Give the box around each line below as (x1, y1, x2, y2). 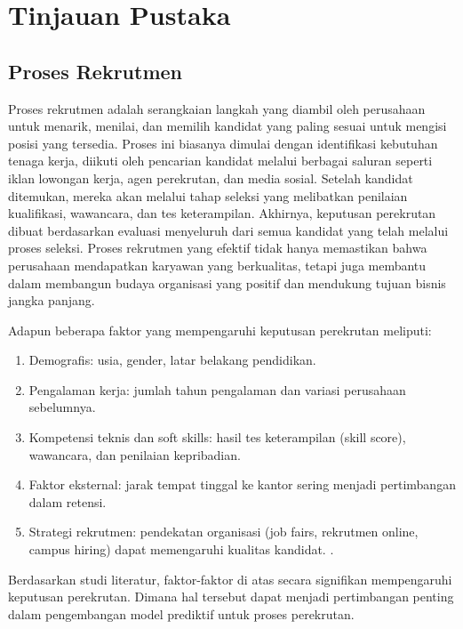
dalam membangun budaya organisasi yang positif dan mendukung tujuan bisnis (8, 273, 446, 292)
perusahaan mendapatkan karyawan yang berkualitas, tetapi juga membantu (8, 255, 427, 274)
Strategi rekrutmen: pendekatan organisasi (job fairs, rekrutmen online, (28, 522, 419, 541)
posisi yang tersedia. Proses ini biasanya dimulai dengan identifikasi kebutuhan (8, 133, 438, 152)
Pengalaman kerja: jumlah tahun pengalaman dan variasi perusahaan (28, 380, 406, 399)
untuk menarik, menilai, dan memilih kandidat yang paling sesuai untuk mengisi (8, 117, 447, 135)
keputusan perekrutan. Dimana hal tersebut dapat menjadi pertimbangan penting (8, 587, 454, 606)
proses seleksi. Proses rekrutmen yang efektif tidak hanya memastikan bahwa (8, 238, 427, 257)
